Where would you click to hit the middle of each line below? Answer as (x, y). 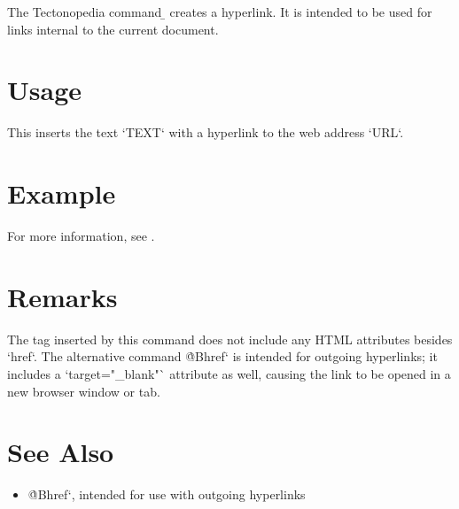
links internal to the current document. (113, 29)
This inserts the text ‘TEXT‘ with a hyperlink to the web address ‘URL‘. (206, 132)
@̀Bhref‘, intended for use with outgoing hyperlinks (167, 494)
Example (62, 193)
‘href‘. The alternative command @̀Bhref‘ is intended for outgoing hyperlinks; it (222, 356)
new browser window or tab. (84, 391)
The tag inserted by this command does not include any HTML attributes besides (230, 339)
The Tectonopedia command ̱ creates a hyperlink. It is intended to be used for (220, 12)
